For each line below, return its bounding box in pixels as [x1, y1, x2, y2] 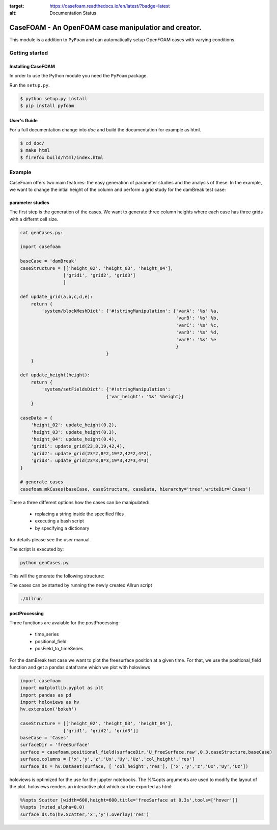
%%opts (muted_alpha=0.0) [20, 805, 85, 810]
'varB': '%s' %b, [176, 315, 219, 321]
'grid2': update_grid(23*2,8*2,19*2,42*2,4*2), [31, 451, 152, 456]
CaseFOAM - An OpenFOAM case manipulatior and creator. [9, 23, 202, 32]
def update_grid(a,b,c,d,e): [20, 294, 93, 300]
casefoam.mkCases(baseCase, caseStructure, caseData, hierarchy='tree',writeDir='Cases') [20, 486, 252, 492]
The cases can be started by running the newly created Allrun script [9, 582, 152, 588]
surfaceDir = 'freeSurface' [20, 742, 90, 748]
